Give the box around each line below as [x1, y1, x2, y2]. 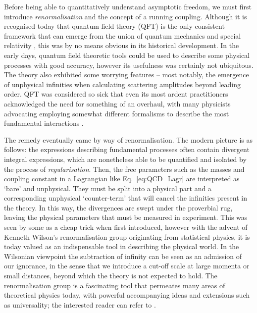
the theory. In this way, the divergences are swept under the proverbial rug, [4, 202, 233, 212]
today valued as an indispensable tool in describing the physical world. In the [4, 241, 239, 252]
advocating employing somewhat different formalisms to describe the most [4, 108, 229, 118]
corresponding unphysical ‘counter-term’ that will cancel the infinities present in [4, 193, 247, 203]
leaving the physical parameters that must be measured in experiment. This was [4, 212, 248, 222]
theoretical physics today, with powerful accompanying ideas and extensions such [4, 290, 250, 300]
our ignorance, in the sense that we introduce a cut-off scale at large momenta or [4, 261, 250, 271]
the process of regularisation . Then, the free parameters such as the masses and [4, 163, 245, 174]
